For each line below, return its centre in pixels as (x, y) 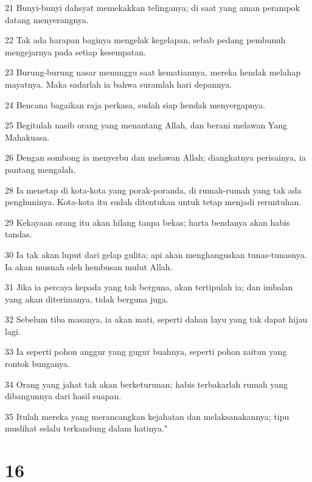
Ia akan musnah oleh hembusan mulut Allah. (89, 266)
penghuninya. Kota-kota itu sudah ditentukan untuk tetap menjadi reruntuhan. (153, 202)
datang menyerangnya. (47, 19)
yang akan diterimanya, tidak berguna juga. (87, 299)
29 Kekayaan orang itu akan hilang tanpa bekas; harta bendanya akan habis (147, 222)
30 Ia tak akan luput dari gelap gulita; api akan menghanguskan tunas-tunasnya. (156, 254)
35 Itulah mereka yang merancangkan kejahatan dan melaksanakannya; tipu (147, 416)
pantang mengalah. (40, 169)
